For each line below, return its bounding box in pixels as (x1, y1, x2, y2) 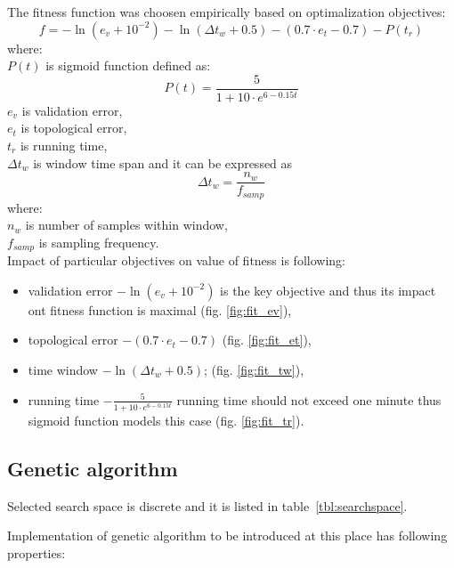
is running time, (20, 135, 108, 154)
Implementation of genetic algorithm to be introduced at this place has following (7, 526, 448, 545)
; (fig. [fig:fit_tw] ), (204, 361, 304, 379)
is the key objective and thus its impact (220, 280, 436, 299)
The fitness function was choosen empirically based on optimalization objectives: (7, 3, 446, 20)
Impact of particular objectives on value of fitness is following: (7, 251, 345, 270)
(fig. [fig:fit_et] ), (222, 330, 312, 349)
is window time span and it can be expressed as (33, 153, 293, 172)
